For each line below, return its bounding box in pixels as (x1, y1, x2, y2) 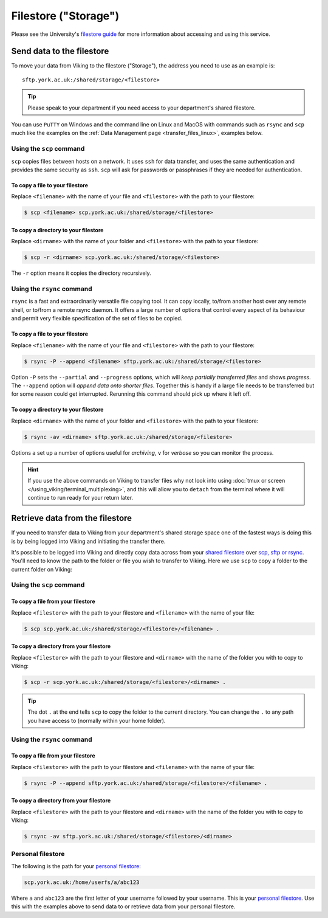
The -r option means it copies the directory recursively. (11, 269, 151, 277)
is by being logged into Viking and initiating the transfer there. (11, 537, 166, 545)
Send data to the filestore (11, 46, 109, 57)
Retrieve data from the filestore (11, 513, 132, 523)
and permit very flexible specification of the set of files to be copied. (11, 315, 183, 322)
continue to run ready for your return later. (27, 494, 134, 502)
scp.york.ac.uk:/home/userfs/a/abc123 (24, 878, 140, 886)
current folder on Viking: (11, 565, 72, 573)
